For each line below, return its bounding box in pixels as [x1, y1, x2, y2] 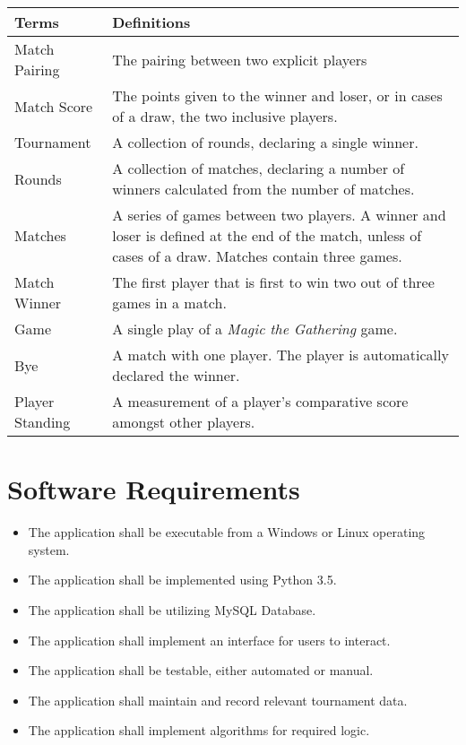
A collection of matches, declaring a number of [112, 158, 405, 178]
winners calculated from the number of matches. [112, 178, 415, 199]
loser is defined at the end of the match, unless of [112, 225, 422, 246]
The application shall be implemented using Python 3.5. [28, 570, 337, 589]
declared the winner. [112, 365, 240, 385]
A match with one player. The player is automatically [112, 344, 449, 365]
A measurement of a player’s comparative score [112, 391, 409, 411]
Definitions [112, 12, 191, 32]
